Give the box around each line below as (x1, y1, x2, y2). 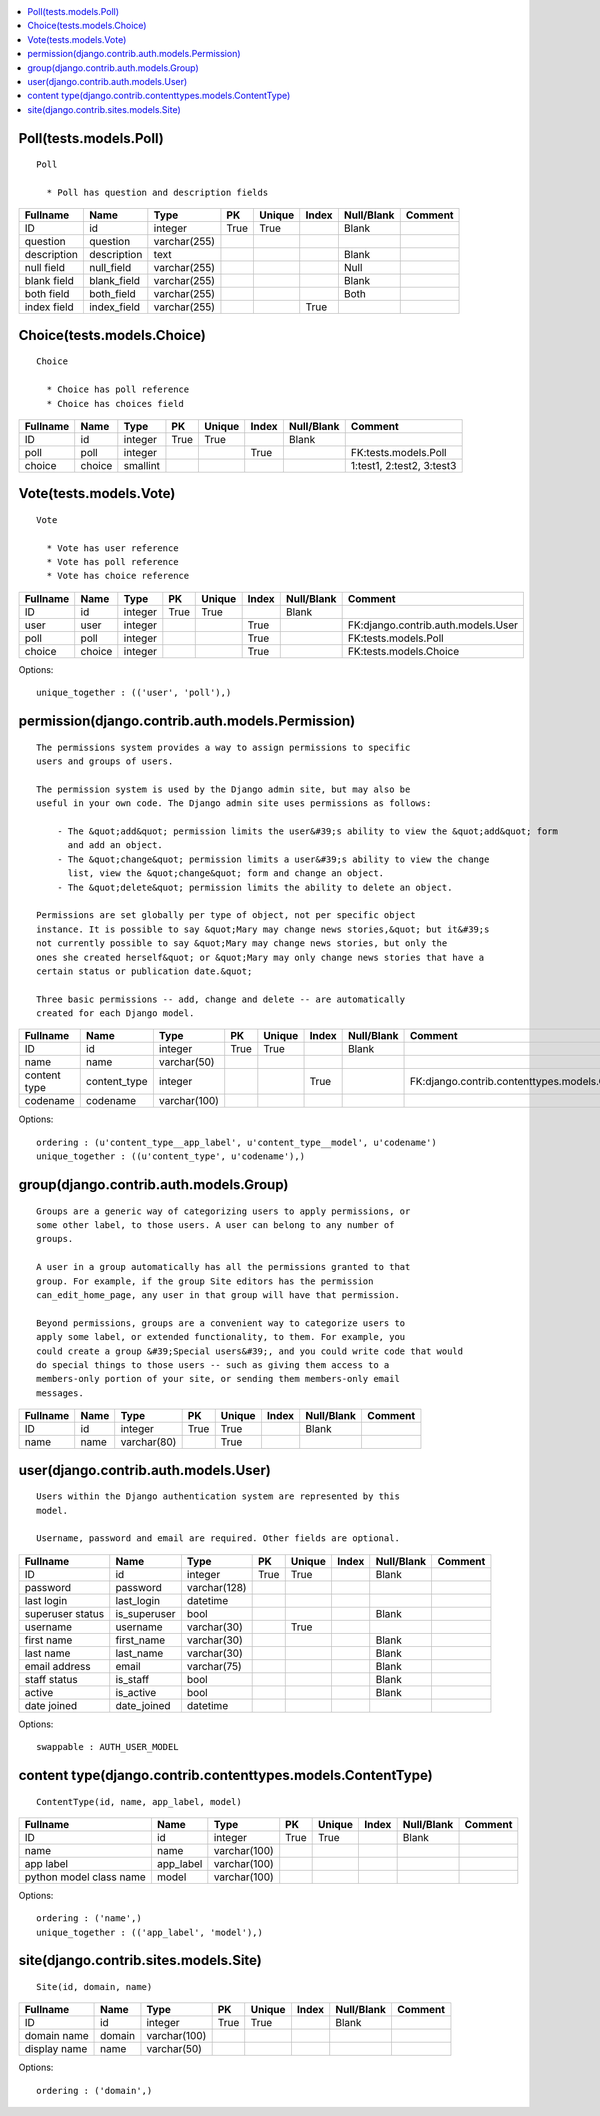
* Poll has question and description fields (46, 186, 269, 198)
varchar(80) (120, 1435, 177, 1449)
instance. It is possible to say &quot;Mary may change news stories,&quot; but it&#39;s (36, 923, 490, 935)
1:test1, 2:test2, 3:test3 (350, 458, 457, 472)
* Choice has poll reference (46, 384, 190, 395)
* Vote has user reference (46, 542, 179, 554)
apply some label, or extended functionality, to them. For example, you (36, 1331, 406, 1343)
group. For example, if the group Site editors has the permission (36, 1275, 374, 1287)
